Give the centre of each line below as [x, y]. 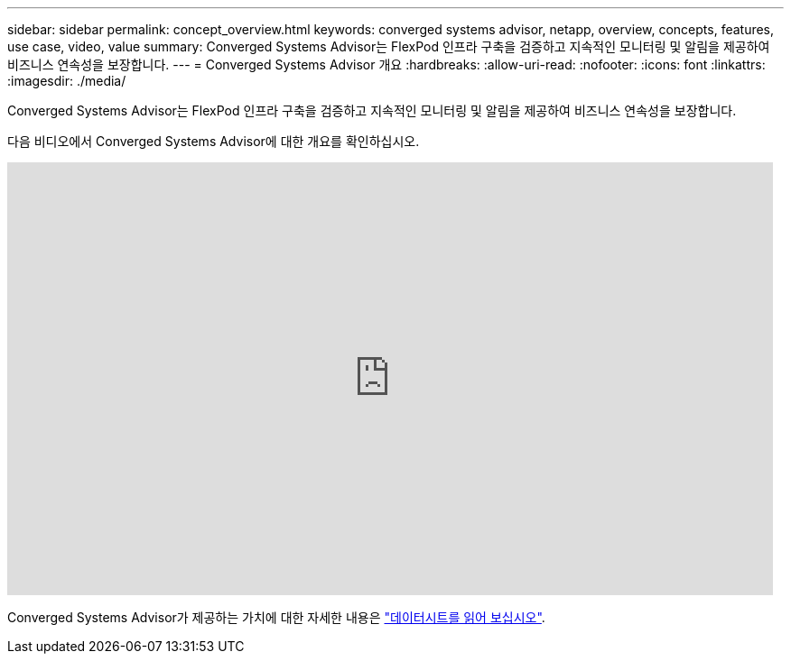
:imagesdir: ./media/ [67, 81]
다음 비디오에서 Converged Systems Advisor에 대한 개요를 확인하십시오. [214, 141]
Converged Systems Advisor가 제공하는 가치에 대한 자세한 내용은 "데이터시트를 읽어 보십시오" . [276, 617]
